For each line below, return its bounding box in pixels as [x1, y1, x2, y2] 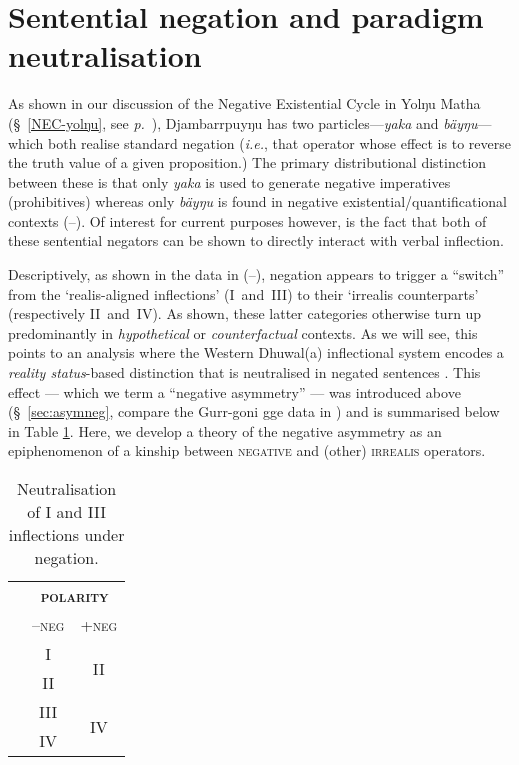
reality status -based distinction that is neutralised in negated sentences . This [8, 362, 481, 383]
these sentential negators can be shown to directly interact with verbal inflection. [8, 230, 504, 251]
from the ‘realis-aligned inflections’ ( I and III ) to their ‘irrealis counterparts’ [8, 283, 479, 304]
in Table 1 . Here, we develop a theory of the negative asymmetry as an [8, 420, 442, 441]
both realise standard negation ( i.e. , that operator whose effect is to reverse [48, 132, 511, 153]
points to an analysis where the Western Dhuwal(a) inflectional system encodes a [8, 342, 504, 363]
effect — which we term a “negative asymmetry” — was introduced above [8, 381, 461, 402]
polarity [40, 584, 109, 607]
